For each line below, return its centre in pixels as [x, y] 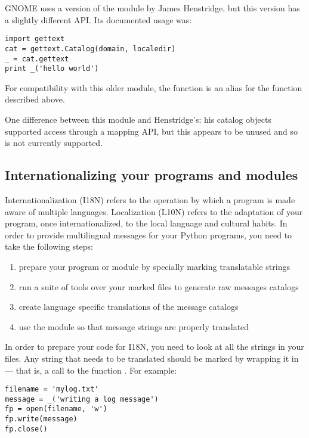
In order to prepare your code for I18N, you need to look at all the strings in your [154, 347]
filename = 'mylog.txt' [52, 389]
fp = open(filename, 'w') [56, 409]
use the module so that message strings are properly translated [134, 326]
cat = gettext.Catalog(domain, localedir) [90, 49]
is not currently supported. [54, 143]
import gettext [35, 39]
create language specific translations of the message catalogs [129, 307]
